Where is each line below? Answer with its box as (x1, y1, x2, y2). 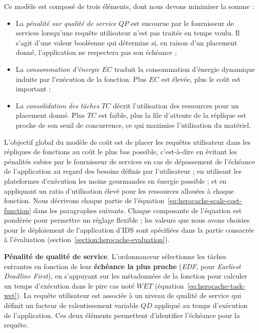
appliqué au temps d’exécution (154, 300, 248, 311)
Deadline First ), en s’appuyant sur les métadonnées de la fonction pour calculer (4, 271, 248, 281)
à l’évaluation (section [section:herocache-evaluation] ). (4, 234, 170, 245)
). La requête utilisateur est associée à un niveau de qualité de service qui (16, 290, 242, 301)
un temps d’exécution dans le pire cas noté (4, 280, 135, 291)
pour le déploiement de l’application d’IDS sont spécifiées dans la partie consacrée (4, 224, 255, 235)
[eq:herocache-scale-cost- (168, 195, 242, 206)
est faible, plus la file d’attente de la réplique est (98, 110, 247, 120)
